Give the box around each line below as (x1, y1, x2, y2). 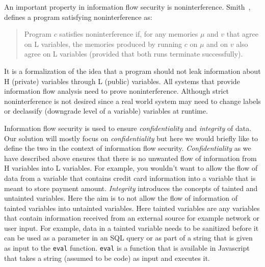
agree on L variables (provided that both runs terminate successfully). (24, 48, 243, 59)
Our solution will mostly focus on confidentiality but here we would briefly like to (4, 132, 258, 143)
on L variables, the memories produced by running (24, 38, 182, 49)
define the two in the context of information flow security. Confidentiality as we (4, 143, 251, 153)
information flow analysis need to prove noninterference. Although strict (4, 86, 229, 96)
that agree (226, 29, 258, 39)
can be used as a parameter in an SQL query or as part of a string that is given (4, 232, 253, 243)
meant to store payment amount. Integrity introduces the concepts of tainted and (4, 182, 258, 193)
